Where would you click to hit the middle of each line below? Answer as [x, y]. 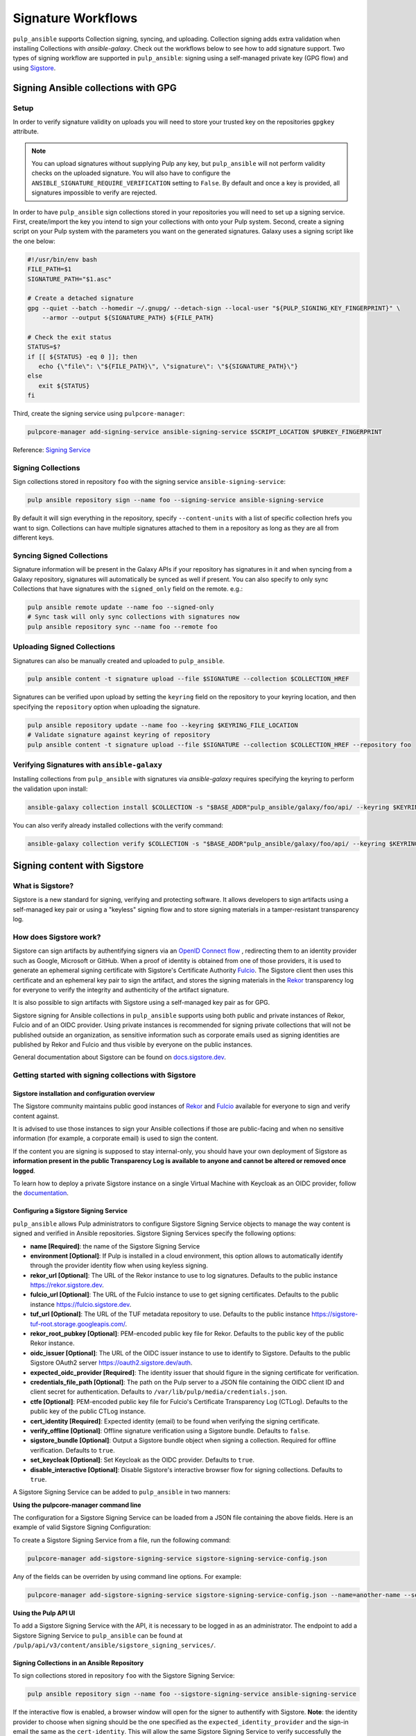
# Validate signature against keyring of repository [119, 735]
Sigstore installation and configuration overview [84, 1093]
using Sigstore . [34, 68]
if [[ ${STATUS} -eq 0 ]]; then [83, 357]
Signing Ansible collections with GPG [95, 88]
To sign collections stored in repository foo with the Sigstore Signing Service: [124, 1676]
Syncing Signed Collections [60, 556]
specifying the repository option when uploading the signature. [106, 707]
